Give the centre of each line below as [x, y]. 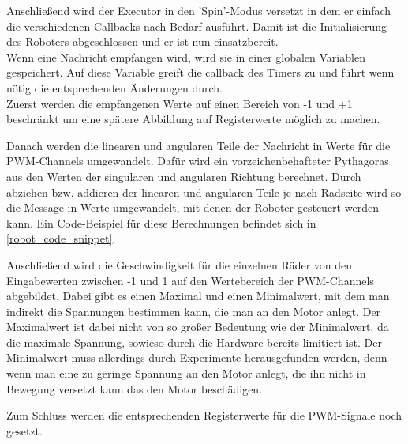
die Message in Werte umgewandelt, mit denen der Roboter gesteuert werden [193, 207]
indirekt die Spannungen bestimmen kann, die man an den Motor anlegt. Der [194, 311]
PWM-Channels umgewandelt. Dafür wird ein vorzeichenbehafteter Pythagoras [198, 161]
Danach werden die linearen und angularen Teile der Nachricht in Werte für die [198, 145]
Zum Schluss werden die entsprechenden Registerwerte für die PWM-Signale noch [204, 415]
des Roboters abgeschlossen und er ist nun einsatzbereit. [142, 41]
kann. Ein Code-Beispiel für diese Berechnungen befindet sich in [161, 222]
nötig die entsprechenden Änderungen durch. [115, 87]
